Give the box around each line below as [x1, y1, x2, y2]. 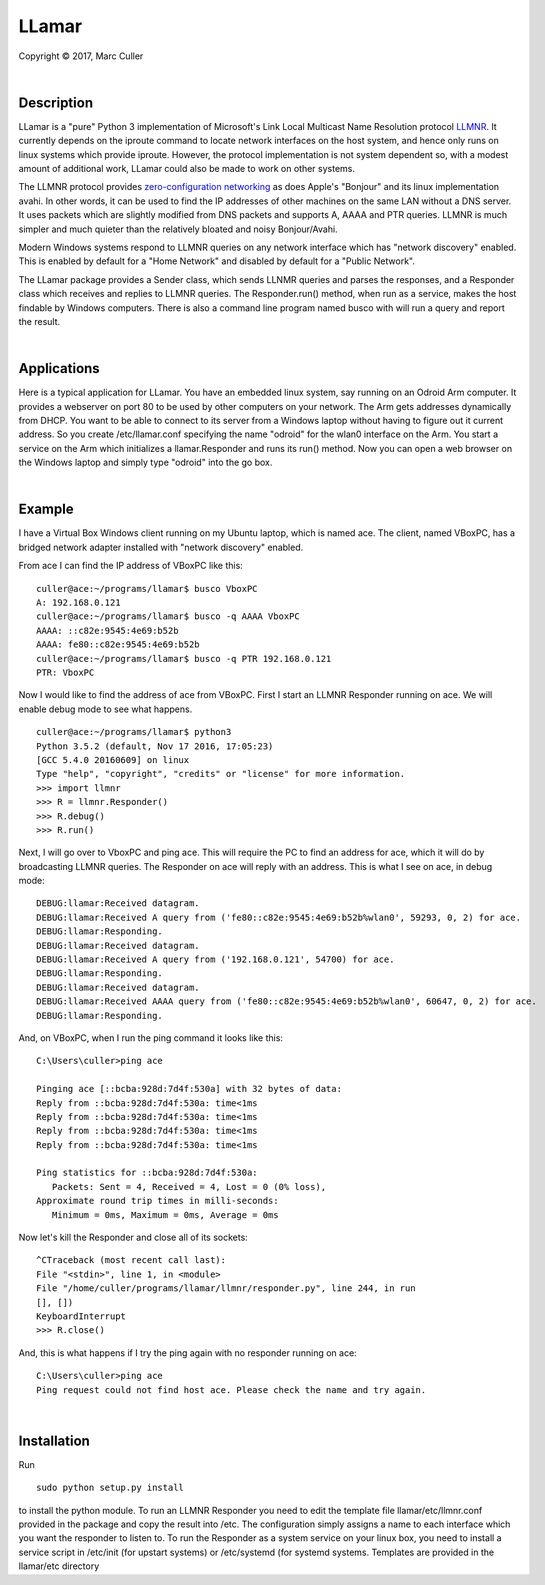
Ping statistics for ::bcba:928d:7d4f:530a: [36, 1167, 259, 1179]
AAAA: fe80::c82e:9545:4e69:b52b [36, 639, 200, 650]
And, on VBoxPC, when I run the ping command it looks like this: [18, 1031, 284, 1044]
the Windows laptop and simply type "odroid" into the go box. [18, 456, 273, 469]
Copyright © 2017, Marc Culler [18, 50, 144, 62]
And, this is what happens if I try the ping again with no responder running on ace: [18, 1346, 357, 1359]
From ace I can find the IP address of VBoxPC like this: [18, 560, 244, 572]
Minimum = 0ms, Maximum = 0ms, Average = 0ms [51, 1209, 279, 1220]
